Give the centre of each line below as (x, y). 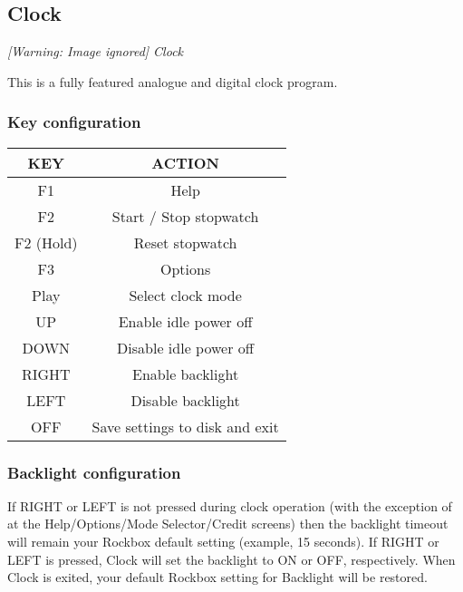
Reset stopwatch (185, 242)
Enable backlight (186, 374)
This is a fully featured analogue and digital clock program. (173, 81)
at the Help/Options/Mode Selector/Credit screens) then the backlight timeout (228, 524)
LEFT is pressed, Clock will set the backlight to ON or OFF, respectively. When (231, 559)
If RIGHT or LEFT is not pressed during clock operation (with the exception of (230, 505)
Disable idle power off (186, 347)
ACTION (185, 162)
